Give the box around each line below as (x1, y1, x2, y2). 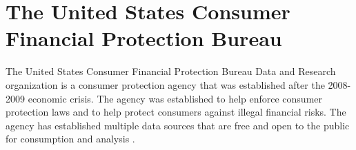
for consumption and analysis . (6, 131, 135, 146)
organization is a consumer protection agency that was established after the (6, 77, 325, 92)
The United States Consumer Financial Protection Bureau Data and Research (6, 64, 336, 78)
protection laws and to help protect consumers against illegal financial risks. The (6, 105, 346, 119)
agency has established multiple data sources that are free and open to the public (6, 118, 350, 132)
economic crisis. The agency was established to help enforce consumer (28, 91, 323, 105)
